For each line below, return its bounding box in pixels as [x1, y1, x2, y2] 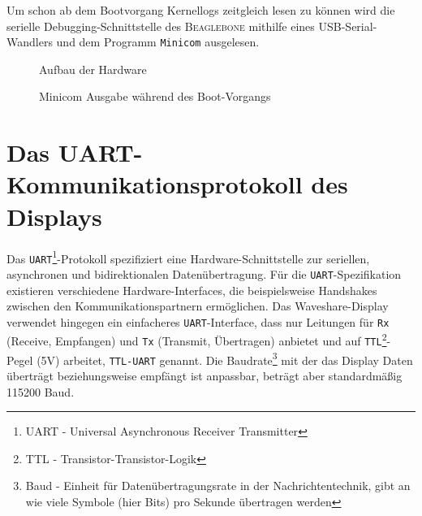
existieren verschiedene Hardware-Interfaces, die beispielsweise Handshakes [6, 281, 377, 298]
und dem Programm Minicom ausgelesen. [56, 33, 260, 50]
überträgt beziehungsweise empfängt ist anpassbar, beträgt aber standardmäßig [6, 366, 403, 384]
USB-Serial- [318, 17, 377, 34]
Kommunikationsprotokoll [6, 167, 303, 201]
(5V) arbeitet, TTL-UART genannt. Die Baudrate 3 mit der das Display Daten [37, 349, 413, 368]
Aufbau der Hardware [39, 60, 147, 77]
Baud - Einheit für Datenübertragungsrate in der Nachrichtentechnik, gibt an [25, 477, 411, 494]
